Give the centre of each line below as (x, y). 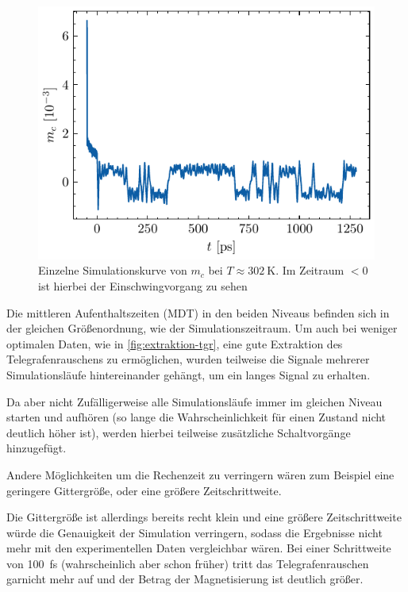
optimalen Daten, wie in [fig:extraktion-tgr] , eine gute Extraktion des (175, 343)
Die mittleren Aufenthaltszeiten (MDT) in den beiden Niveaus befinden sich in (198, 312)
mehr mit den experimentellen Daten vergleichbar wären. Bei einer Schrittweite (199, 548)
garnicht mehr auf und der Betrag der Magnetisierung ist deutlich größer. (185, 579)
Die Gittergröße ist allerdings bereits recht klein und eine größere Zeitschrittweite (204, 517)
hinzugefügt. (37, 448)
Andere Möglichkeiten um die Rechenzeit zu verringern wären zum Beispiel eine (200, 474)
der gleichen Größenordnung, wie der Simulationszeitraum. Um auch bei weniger (202, 328)
